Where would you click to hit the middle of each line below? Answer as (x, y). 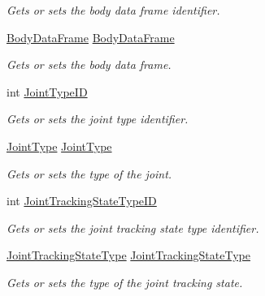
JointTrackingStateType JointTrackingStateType (128, 255)
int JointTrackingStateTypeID (82, 201)
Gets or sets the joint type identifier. (98, 119)
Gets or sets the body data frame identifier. (113, 10)
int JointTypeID (47, 91)
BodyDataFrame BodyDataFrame (91, 37)
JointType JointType (59, 146)
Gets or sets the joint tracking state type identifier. (133, 227)
